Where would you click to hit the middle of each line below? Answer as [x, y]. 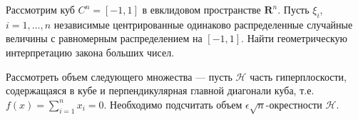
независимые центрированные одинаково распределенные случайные [203, 24]
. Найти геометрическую [294, 38]
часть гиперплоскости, [298, 76]
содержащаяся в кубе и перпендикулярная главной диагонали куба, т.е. [160, 90]
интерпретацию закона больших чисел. [90, 52]
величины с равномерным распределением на [104, 38]
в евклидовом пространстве [201, 9]
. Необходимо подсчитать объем [173, 104]
